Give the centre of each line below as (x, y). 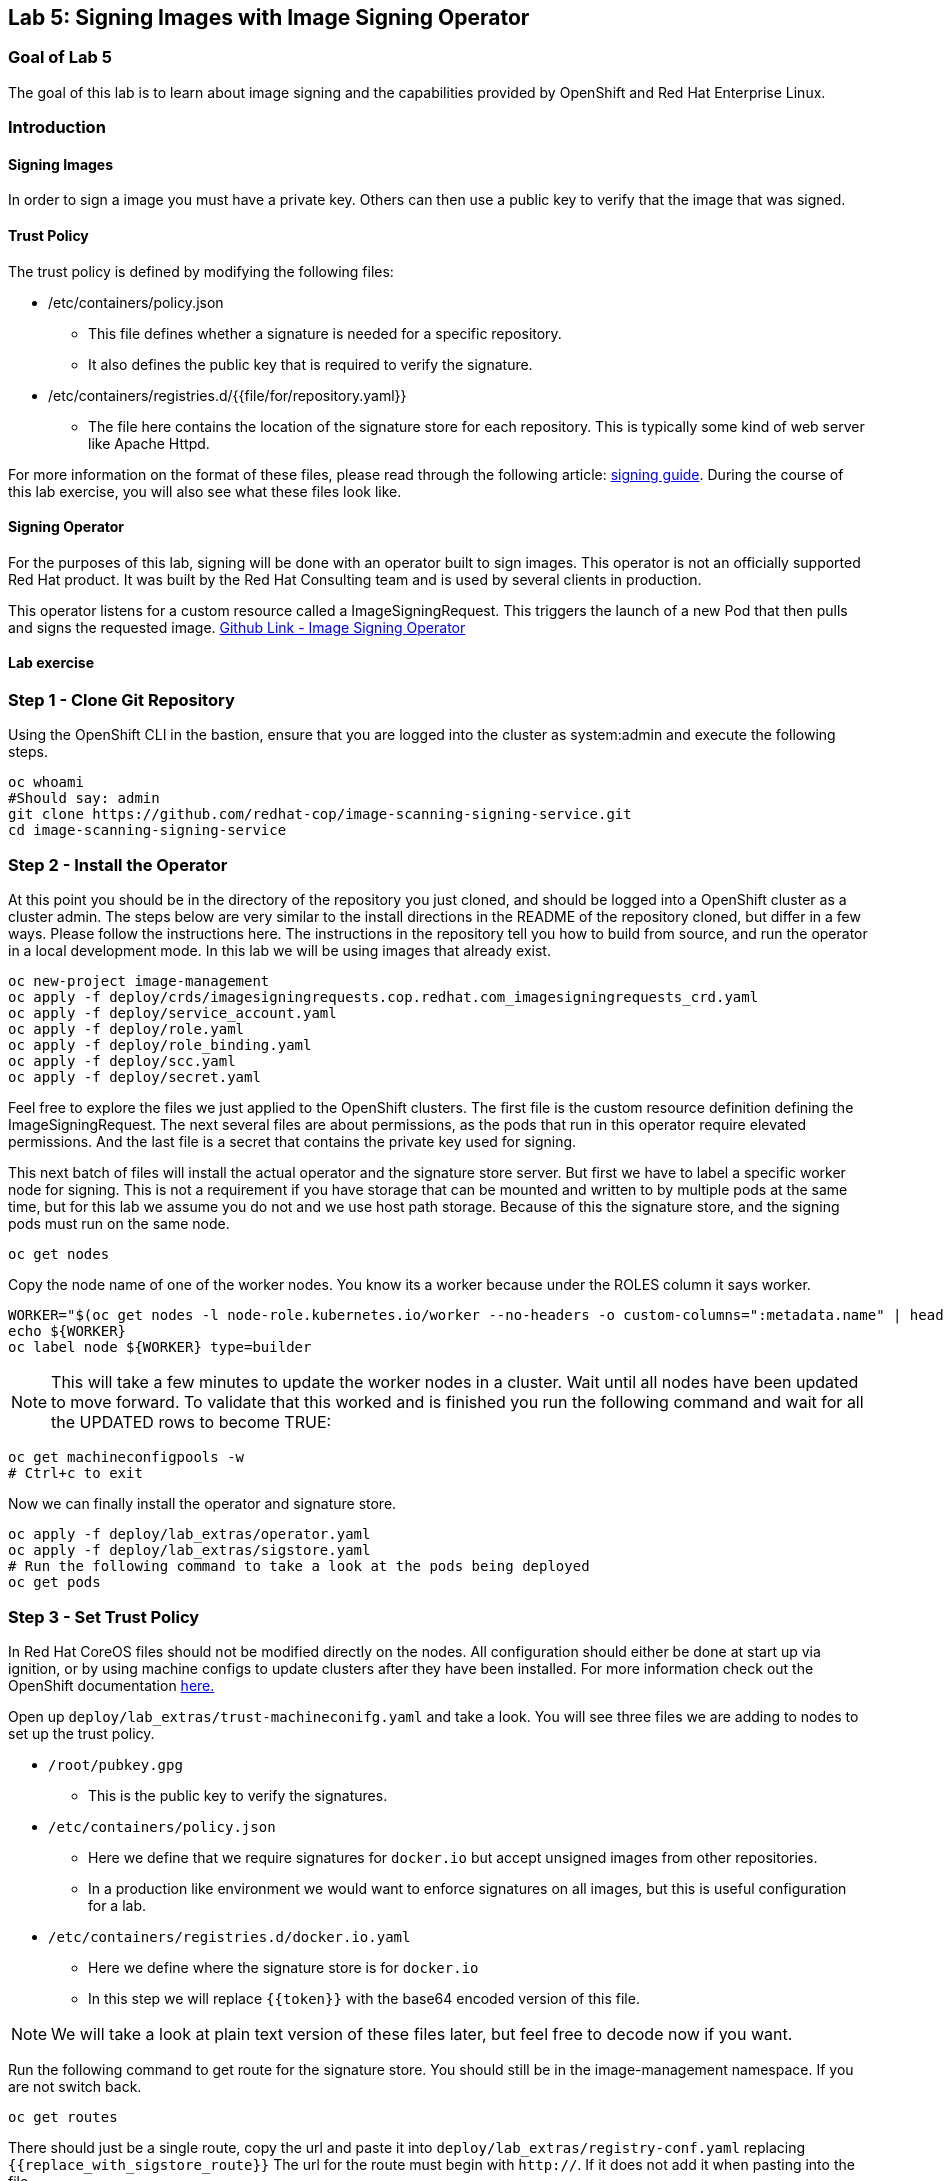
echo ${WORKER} (67, 1331)
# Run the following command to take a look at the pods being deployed (299, 1566)
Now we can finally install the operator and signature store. (202, 1504)
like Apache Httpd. (149, 443)
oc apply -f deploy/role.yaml (126, 1029)
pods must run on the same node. (119, 1224)
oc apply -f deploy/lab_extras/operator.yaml (189, 1534)
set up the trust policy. (81, 1733)
